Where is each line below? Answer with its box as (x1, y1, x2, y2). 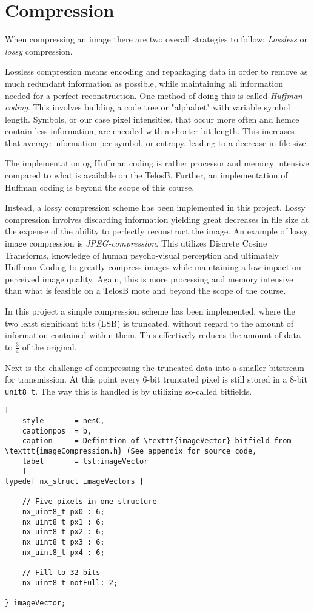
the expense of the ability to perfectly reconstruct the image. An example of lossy (5, 225, 308, 237)
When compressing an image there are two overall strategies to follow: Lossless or (5, 33, 307, 46)
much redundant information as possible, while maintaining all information (5, 76, 283, 89)
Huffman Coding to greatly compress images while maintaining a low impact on (5, 260, 301, 273)
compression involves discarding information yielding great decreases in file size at (5, 212, 309, 225)
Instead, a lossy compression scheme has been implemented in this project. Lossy (5, 201, 306, 214)
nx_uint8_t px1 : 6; (22, 517, 105, 526)
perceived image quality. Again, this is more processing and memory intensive (5, 272, 293, 285)
